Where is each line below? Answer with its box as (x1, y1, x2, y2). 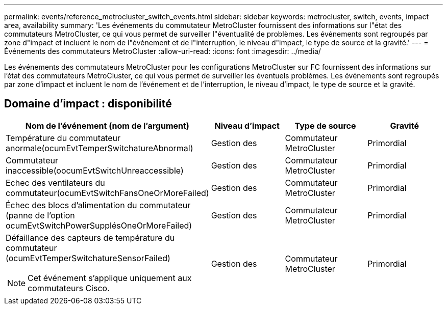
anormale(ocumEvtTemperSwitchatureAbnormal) (6, 143, 193, 153)
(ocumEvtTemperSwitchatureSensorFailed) (6, 252, 170, 263)
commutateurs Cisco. (28, 283, 110, 293)
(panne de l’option (6, 210, 75, 220)
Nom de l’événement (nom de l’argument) (25, 120, 189, 131)
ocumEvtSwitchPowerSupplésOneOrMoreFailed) (6, 220, 192, 231)
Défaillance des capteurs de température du (6, 232, 175, 243)
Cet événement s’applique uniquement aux (28, 272, 192, 283)
